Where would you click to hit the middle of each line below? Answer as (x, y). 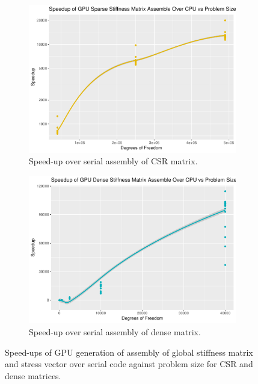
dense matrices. (33, 375)
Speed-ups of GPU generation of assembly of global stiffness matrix (129, 352)
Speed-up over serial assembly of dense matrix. (115, 331)
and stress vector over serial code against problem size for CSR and (129, 364)
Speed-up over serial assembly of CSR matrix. (113, 161)
